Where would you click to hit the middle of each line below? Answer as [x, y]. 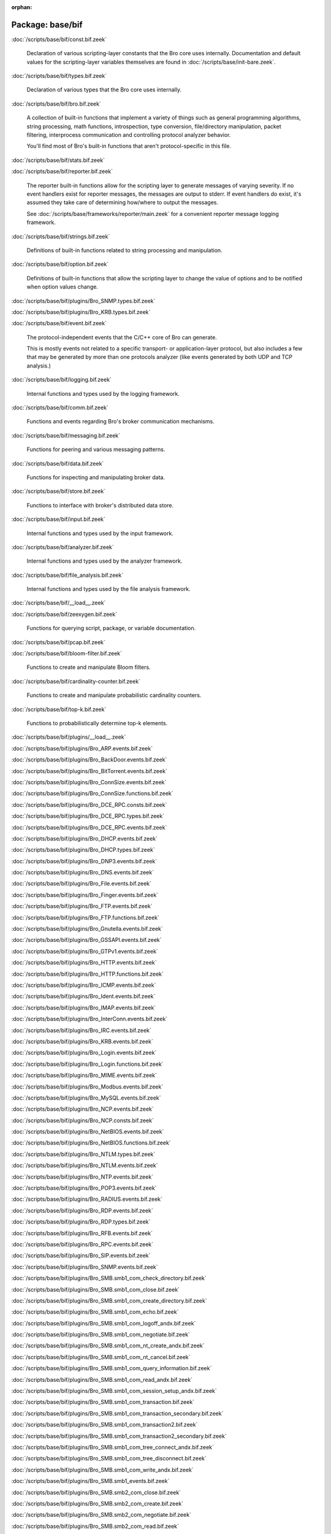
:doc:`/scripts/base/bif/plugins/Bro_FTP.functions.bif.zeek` [85, 917]
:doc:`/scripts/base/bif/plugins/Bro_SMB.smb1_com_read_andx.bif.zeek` [102, 1379]
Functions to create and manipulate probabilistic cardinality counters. [114, 695]
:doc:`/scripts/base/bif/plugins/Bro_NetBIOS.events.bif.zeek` [88, 1131]
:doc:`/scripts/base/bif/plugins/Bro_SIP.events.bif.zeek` [81, 1255]
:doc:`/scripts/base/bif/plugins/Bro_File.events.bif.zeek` [82, 884]
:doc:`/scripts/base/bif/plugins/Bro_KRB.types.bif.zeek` [81, 312]
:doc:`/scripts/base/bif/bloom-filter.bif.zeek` [67, 653]
